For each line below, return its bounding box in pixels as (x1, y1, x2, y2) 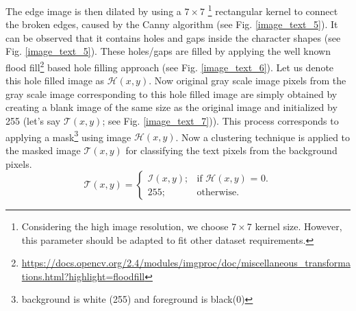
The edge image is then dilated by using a (5, 3, 181, 18)
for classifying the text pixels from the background (125, 142, 338, 157)
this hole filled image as (5, 73, 105, 88)
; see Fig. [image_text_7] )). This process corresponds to (102, 114, 339, 128)
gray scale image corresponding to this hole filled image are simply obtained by (5, 86, 338, 101)
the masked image (5, 142, 81, 157)
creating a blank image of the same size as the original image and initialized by (5, 100, 338, 114)
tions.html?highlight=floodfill (21, 269, 145, 283)
